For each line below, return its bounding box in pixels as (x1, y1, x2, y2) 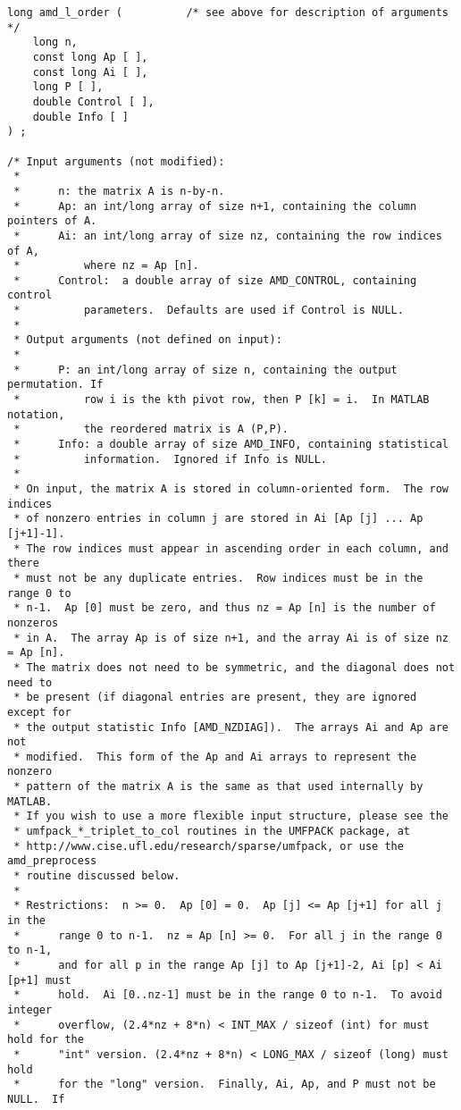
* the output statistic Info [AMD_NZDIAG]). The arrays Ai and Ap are (13, 720, 448, 734)
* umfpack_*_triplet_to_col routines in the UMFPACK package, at (13, 825, 411, 838)
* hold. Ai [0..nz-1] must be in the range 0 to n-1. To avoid (13, 988, 442, 1002)
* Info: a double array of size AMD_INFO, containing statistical (13, 438, 448, 451)
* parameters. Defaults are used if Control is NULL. (13, 304, 404, 317)
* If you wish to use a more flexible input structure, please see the (13, 810, 448, 823)
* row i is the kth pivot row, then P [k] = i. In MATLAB (13, 393, 430, 407)
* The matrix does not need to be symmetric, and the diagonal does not (13, 660, 456, 674)
